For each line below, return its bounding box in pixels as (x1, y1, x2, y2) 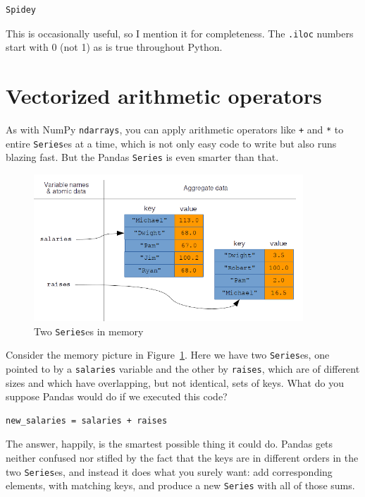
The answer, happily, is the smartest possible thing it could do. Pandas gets (6, 436, 333, 451)
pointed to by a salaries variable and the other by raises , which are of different (6, 361, 360, 376)
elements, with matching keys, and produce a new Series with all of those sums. (6, 478, 355, 493)
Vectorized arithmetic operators (6, 81, 322, 110)
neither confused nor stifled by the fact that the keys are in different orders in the (6, 450, 359, 465)
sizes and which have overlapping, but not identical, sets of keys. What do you (6, 375, 344, 390)
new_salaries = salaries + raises (6, 415, 168, 426)
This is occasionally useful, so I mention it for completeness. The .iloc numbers (6, 25, 354, 40)
